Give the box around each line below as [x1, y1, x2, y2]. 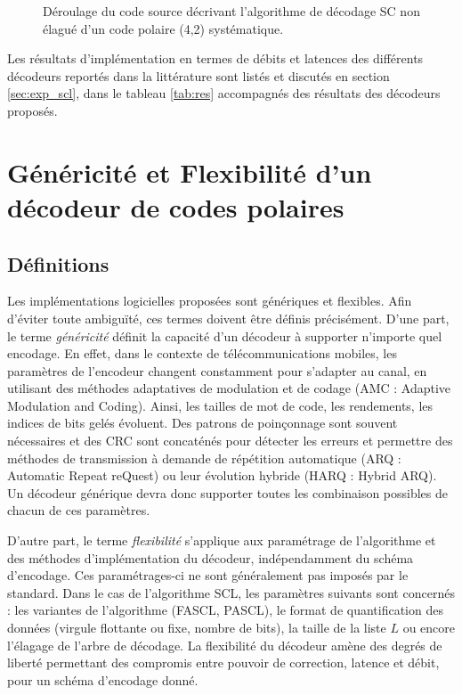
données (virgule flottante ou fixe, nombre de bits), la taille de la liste [7, 618, 386, 637]
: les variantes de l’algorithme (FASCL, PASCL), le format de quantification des [7, 601, 443, 619]
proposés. [7, 101, 58, 119]
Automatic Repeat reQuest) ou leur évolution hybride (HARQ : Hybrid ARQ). [7, 466, 437, 485]
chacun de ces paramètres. [7, 501, 150, 519]
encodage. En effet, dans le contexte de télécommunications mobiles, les [7, 344, 397, 363]
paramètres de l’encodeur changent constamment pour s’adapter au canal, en [7, 361, 427, 380]
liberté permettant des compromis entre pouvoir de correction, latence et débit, [7, 653, 440, 672]
